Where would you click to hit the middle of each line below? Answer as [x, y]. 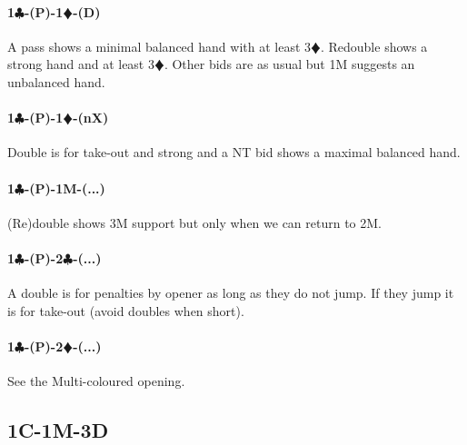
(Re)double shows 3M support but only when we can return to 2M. [195, 222]
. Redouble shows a [374, 46]
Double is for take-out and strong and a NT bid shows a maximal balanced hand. [234, 152]
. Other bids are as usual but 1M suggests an [289, 64]
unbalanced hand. [56, 81]
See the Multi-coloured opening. [96, 381]
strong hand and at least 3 [81, 64]
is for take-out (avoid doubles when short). [126, 310]
